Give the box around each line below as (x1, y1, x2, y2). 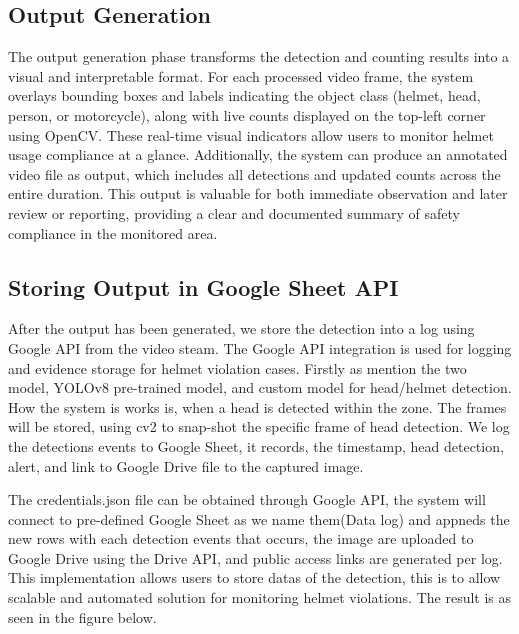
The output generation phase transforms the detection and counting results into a (8, 46, 510, 67)
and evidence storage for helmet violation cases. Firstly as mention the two (8, 357, 467, 378)
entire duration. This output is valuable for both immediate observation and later (8, 183, 508, 204)
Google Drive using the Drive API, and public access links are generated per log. (8, 547, 503, 568)
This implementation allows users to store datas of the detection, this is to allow (8, 567, 501, 588)
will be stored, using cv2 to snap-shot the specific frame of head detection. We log (8, 416, 510, 437)
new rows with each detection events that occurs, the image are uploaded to (8, 528, 474, 549)
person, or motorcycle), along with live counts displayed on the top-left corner (8, 104, 486, 125)
